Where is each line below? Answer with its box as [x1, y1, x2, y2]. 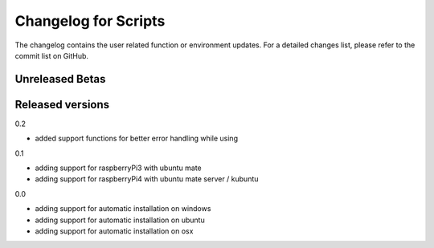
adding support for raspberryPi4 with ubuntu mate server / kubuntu [35, 174, 259, 184]
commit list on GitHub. [14, 51, 88, 60]
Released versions [14, 97, 110, 112]
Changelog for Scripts [14, 12, 166, 30]
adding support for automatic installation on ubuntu [35, 215, 205, 225]
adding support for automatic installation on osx [35, 226, 194, 236]
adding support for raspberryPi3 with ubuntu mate [35, 163, 203, 173]
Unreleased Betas [14, 72, 106, 86]
